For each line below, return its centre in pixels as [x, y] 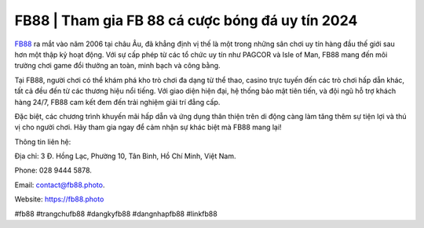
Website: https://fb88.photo [59, 199]
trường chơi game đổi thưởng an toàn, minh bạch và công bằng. [117, 66]
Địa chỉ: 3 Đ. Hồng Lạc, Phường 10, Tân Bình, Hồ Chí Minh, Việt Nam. [125, 156]
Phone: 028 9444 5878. [53, 170]
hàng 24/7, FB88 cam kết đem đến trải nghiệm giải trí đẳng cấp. [117, 102]
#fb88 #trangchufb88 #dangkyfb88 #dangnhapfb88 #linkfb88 [116, 214]
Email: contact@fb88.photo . [60, 185]
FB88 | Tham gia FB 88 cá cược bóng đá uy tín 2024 [186, 20]
